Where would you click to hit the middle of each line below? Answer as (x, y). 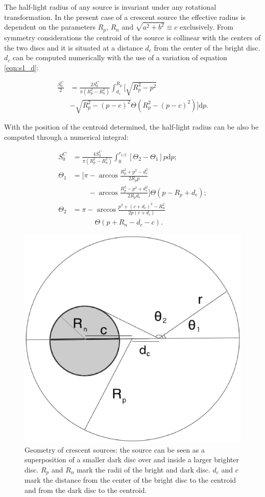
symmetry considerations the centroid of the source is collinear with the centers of (132, 37)
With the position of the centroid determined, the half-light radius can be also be (131, 127)
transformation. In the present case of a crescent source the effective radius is (125, 17)
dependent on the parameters (50, 27)
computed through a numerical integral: (66, 136)
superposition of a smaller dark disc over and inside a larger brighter (132, 459)
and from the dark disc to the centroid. (86, 490)
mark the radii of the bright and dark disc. (143, 469)
